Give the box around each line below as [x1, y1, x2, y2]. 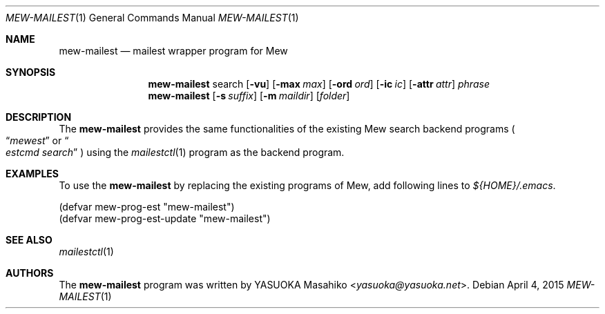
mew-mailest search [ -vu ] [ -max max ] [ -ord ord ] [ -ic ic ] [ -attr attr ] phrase [148, 78, 490, 90]
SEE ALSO [6, 234, 52, 246]
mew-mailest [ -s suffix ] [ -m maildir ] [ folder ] [148, 90, 350, 101]
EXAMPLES [6, 168, 59, 179]
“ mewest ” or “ [6, 135, 69, 146]
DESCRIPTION [6, 111, 72, 123]
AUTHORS [6, 267, 54, 279]
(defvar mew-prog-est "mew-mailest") [59, 201, 235, 213]
